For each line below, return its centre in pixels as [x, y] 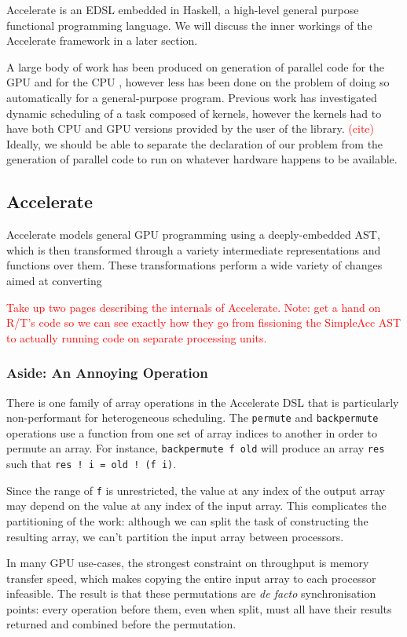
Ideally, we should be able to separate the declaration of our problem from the [195, 143]
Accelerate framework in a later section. [102, 40]
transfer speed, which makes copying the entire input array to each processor [191, 578]
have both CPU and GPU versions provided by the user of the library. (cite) [191, 128]
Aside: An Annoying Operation [107, 373]
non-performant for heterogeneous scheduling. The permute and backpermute [192, 417]
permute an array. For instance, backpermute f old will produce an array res [196, 448]
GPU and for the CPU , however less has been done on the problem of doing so [198, 82]
